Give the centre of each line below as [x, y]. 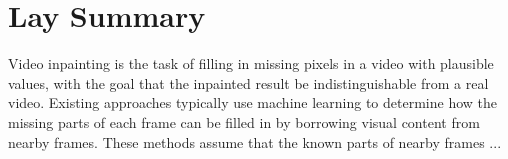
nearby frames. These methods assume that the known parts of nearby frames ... [255, 141]
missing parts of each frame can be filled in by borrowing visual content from [244, 121]
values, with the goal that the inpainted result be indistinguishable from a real [248, 82]
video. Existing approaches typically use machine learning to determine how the [252, 102]
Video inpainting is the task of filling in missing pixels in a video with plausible [251, 63]
